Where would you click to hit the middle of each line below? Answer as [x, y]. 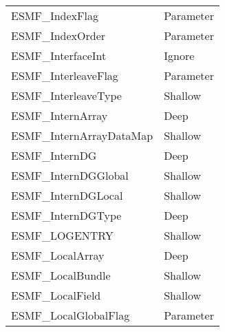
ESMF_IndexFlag [55, 15]
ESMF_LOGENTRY [62, 235]
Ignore [179, 55]
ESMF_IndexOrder [58, 35]
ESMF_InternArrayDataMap [82, 135]
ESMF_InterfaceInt [59, 55]
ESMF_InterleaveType [66, 95]
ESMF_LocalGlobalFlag [71, 315]
